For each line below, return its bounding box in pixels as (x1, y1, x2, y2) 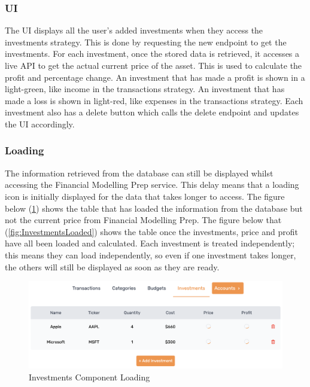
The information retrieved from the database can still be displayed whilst (5, 166, 273, 179)
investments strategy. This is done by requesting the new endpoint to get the (5, 35, 287, 48)
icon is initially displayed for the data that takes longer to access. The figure (5, 190, 285, 202)
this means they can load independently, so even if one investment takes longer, (5, 248, 296, 261)
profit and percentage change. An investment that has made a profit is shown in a (5, 71, 305, 83)
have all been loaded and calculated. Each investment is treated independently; (5, 237, 295, 249)
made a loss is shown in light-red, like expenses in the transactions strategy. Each (5, 94, 303, 106)
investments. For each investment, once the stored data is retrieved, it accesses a (5, 47, 300, 60)
